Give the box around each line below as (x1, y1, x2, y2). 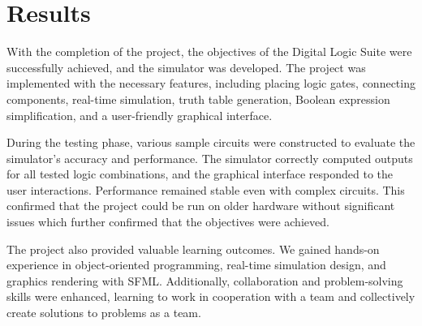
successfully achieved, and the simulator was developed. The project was (6, 58, 366, 75)
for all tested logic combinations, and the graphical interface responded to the (6, 165, 394, 182)
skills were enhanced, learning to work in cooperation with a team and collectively (6, 288, 416, 305)
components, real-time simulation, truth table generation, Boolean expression (6, 90, 390, 107)
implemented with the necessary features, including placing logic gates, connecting (6, 75, 416, 92)
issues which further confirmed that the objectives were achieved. (6, 213, 329, 230)
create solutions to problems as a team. (6, 304, 201, 321)
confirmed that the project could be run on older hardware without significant (6, 197, 395, 214)
